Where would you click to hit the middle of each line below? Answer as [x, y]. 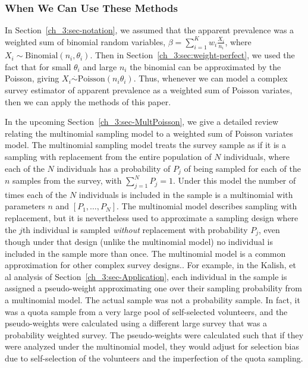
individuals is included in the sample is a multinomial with [186, 194]
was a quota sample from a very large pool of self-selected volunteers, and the [146, 311]
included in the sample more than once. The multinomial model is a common [145, 253]
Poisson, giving [32, 78]
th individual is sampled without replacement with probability [135, 229]
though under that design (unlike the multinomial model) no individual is [139, 242]
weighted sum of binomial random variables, [85, 41]
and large [100, 66]
